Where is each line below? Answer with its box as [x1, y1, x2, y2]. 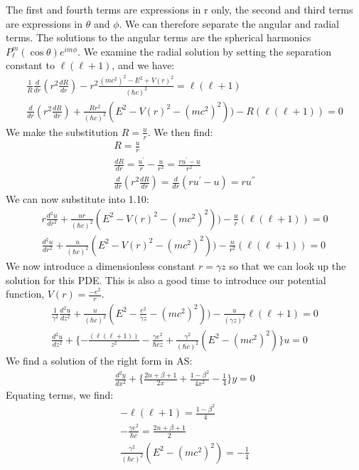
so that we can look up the [229, 258, 346, 273]
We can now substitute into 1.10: [6, 192, 149, 207]
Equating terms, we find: [6, 387, 114, 402]
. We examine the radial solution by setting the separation [77, 43, 332, 58]
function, [6, 286, 45, 301]
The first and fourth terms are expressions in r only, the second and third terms [6, 2, 353, 16]
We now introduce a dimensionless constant [6, 258, 195, 273]
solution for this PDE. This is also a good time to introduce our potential [6, 272, 326, 287]
